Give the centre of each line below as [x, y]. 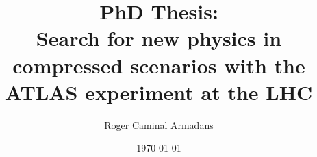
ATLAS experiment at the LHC [159, 92]
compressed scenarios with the [159, 65]
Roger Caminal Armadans [159, 124]
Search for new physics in [159, 38]
